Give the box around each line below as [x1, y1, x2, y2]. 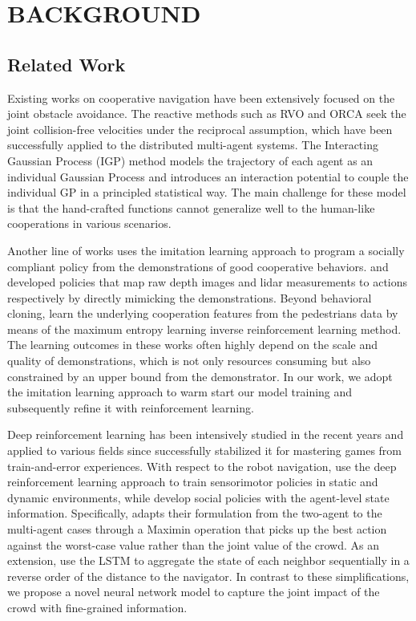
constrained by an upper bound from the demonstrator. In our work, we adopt [7, 367, 393, 384]
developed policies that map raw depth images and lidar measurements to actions [7, 274, 408, 290]
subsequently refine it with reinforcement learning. [7, 399, 254, 416]
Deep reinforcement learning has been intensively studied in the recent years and [7, 426, 404, 443]
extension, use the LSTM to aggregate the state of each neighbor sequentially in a [7, 552, 410, 569]
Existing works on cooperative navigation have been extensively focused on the [7, 89, 395, 106]
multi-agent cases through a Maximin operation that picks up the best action [7, 521, 387, 538]
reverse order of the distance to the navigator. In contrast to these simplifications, [7, 567, 410, 584]
